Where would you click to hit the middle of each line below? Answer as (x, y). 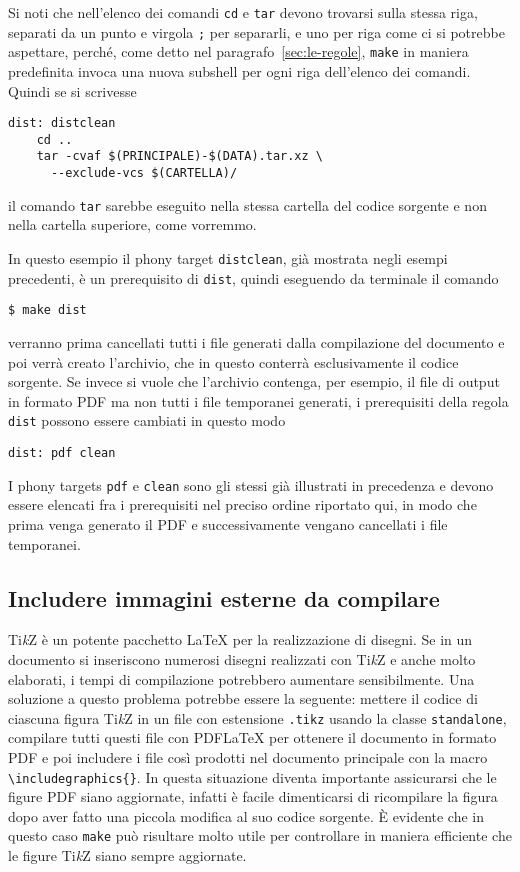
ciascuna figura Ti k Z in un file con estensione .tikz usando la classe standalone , (257, 717)
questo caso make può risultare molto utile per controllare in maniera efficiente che (260, 835)
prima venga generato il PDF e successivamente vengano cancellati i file (228, 523)
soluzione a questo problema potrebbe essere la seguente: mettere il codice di (243, 698)
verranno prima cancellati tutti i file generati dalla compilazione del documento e (256, 342)
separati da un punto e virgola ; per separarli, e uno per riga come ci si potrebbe (256, 31)
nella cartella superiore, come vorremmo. (132, 224)
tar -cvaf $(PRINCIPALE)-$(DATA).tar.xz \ (179, 156)
